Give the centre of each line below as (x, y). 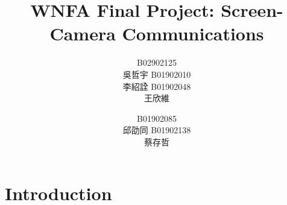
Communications (193, 33)
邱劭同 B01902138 (157, 130)
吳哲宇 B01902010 (157, 74)
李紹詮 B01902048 (157, 86)
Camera (83, 33)
